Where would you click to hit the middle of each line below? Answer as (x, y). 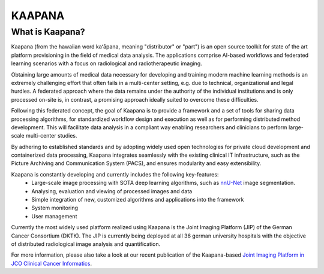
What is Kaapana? (48, 32)
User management (54, 216)
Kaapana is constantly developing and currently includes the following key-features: (115, 174)
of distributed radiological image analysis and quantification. (86, 244)
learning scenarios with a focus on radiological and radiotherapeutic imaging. (106, 63)
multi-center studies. (51, 136)
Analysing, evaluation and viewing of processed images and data (112, 191)
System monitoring (55, 208)
